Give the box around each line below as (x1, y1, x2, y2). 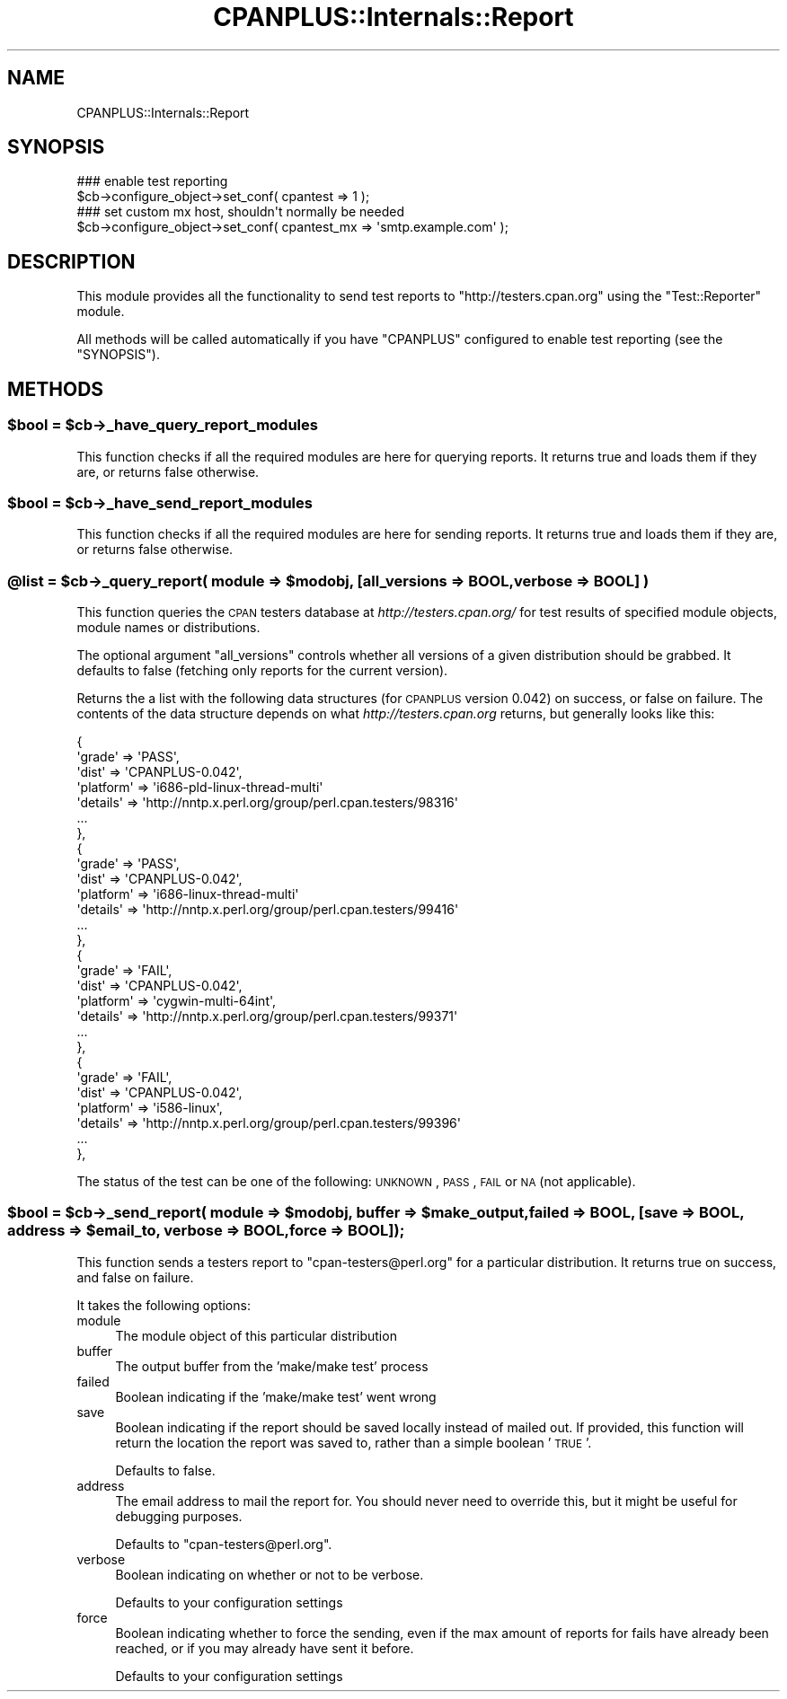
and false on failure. (76, 1269, 194, 1285)
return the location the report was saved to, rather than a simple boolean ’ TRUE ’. (115, 1434, 592, 1450)
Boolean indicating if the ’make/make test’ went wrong (115, 1388, 437, 1404)
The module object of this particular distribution (115, 1327, 397, 1343)
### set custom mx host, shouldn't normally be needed (76, 204, 404, 220)
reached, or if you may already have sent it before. (115, 1640, 414, 1656)
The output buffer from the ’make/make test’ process (115, 1358, 429, 1374)
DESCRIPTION (7, 250, 136, 273)
